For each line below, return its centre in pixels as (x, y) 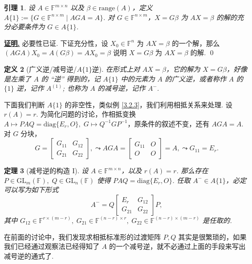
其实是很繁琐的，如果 (212, 236)
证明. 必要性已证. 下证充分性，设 (56, 43)
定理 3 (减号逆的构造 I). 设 (46, 171)
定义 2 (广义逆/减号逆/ (40, 69)
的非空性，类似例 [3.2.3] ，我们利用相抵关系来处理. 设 (148, 104)
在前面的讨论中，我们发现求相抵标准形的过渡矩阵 (82, 236)
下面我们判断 (24, 104)
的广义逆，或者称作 (196, 78)
